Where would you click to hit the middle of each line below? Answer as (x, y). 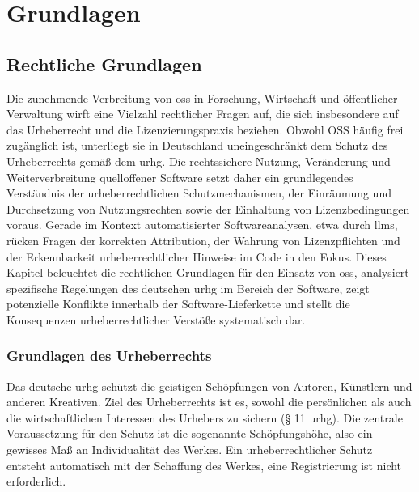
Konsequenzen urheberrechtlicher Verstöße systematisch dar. (156, 319)
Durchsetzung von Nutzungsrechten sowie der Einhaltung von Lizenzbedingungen (208, 208)
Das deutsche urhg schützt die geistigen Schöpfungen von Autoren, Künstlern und (209, 386)
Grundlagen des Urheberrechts (109, 356)
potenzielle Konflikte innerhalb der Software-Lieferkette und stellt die (178, 304)
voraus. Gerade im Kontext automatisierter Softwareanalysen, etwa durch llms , (202, 225)
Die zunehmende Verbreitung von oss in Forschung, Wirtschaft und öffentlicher (202, 98)
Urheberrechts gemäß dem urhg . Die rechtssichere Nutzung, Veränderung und (199, 161)
